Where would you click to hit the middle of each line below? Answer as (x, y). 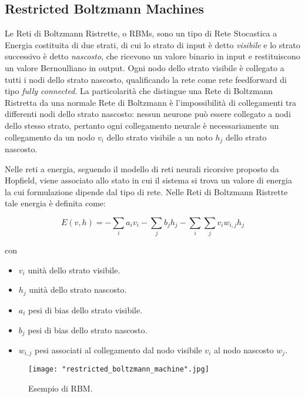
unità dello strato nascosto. (78, 290)
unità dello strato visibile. (74, 270)
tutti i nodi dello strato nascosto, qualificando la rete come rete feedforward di (146, 79)
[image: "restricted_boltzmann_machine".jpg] (119, 369)
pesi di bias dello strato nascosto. (88, 330)
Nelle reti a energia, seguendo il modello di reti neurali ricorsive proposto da (142, 168)
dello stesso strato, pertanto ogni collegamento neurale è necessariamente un (142, 125)
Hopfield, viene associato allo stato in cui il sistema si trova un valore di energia (148, 180)
